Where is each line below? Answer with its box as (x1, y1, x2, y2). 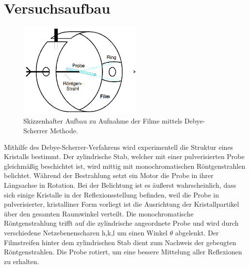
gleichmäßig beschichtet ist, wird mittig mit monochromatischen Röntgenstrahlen (4, 161, 246, 171)
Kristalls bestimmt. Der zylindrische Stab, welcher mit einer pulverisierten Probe (4, 151, 245, 161)
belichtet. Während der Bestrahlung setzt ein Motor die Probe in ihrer (4, 170, 214, 180)
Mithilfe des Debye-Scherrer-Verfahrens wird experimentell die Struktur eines (4, 142, 233, 152)
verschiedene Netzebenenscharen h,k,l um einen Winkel (4, 228, 168, 238)
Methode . (50, 125, 78, 136)
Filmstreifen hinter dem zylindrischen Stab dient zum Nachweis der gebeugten (4, 237, 236, 247)
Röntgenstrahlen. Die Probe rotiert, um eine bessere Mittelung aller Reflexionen (4, 247, 242, 257)
